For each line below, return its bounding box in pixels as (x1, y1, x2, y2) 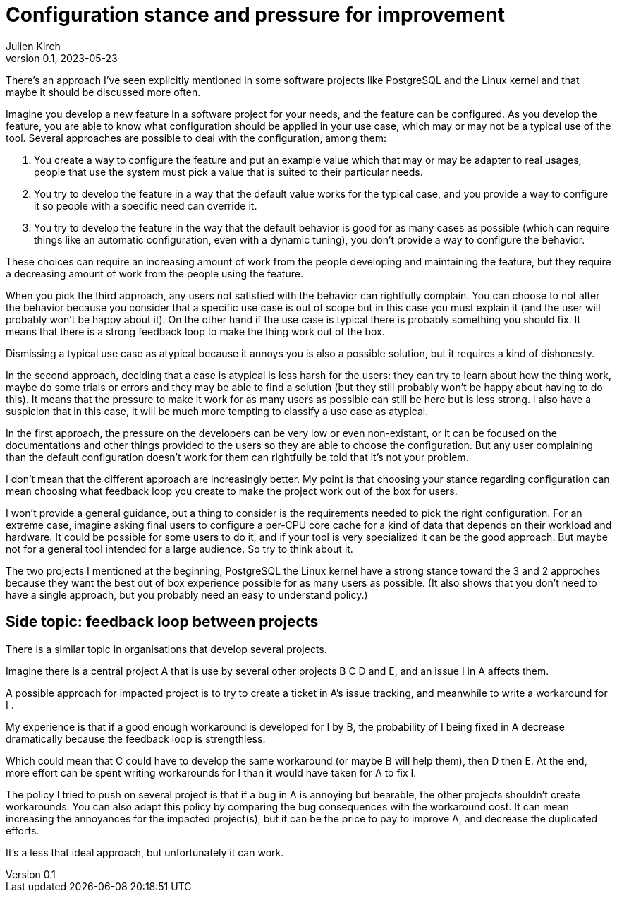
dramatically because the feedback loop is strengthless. (6, 732, 266, 745)
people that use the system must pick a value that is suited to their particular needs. (34, 165, 423, 178)
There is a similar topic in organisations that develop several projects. (6, 642, 327, 655)
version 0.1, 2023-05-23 (6, 52, 118, 64)
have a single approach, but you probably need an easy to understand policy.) (6, 588, 368, 601)
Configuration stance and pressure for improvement (6, 3, 505, 27)
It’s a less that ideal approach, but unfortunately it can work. (6, 846, 284, 858)
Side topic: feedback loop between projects (6, 613, 319, 631)
